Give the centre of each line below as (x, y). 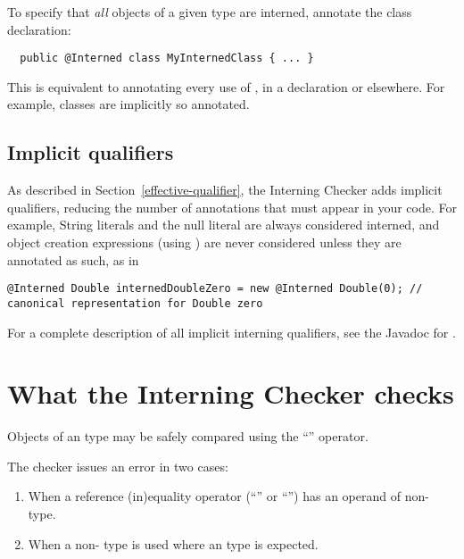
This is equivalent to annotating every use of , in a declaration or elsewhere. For (226, 86)
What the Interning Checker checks (231, 393)
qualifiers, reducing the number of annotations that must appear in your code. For (232, 207)
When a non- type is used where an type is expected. (173, 543)
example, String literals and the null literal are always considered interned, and (224, 225)
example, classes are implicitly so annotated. (128, 104)
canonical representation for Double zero (135, 303)
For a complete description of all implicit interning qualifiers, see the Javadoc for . (232, 332)
